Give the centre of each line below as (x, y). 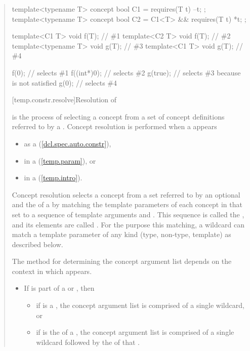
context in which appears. (52, 271)
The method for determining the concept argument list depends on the (122, 261)
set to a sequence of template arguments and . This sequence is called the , (128, 214)
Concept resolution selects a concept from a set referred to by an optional (126, 194)
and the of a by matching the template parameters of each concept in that (127, 204)
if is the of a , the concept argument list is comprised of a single (135, 332)
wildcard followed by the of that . (88, 342)
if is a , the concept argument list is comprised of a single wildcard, (140, 305)
